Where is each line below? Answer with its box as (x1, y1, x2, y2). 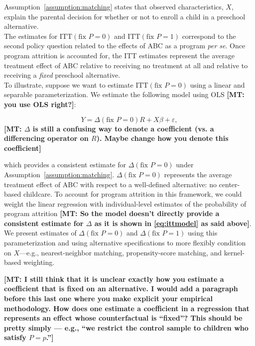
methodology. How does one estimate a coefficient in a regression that (4, 303, 250, 313)
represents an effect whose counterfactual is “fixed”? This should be (4, 313, 243, 323)
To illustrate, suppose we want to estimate (4, 79, 133, 90)
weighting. (23, 257, 55, 267)
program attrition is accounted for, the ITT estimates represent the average (4, 50, 235, 60)
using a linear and (190, 79, 245, 90)
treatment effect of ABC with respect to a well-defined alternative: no (4, 179, 217, 189)
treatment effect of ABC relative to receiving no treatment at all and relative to (4, 60, 248, 70)
